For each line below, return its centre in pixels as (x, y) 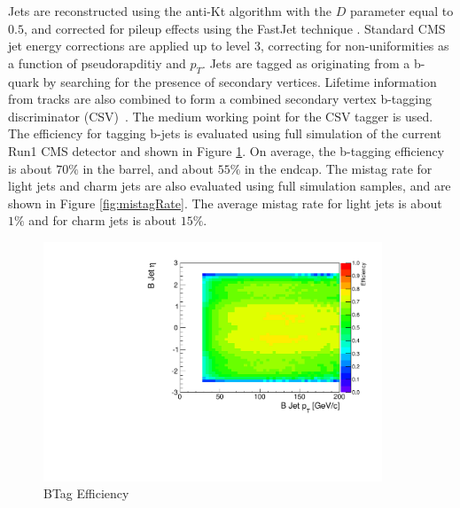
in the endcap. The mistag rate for (338, 168)
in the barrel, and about (148, 168)
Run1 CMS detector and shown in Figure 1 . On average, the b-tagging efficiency (226, 150)
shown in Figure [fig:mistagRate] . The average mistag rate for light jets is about (225, 203)
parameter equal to (402, 11)
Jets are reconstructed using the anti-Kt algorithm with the (170, 11)
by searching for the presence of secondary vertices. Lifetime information (240, 81)
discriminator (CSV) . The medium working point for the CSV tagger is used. (221, 116)
